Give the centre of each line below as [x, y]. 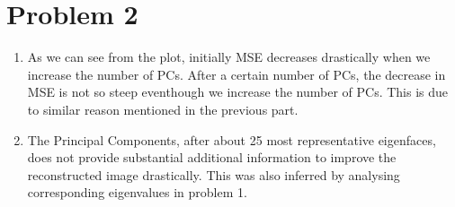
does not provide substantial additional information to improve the [212, 157]
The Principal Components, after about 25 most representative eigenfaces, [232, 139]
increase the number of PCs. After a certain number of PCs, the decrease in [236, 74]
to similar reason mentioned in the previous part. [163, 109]
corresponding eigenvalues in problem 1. [137, 192]
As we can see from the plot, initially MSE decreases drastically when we [229, 57]
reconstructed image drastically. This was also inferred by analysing [214, 174]
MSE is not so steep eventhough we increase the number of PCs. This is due [238, 92]
